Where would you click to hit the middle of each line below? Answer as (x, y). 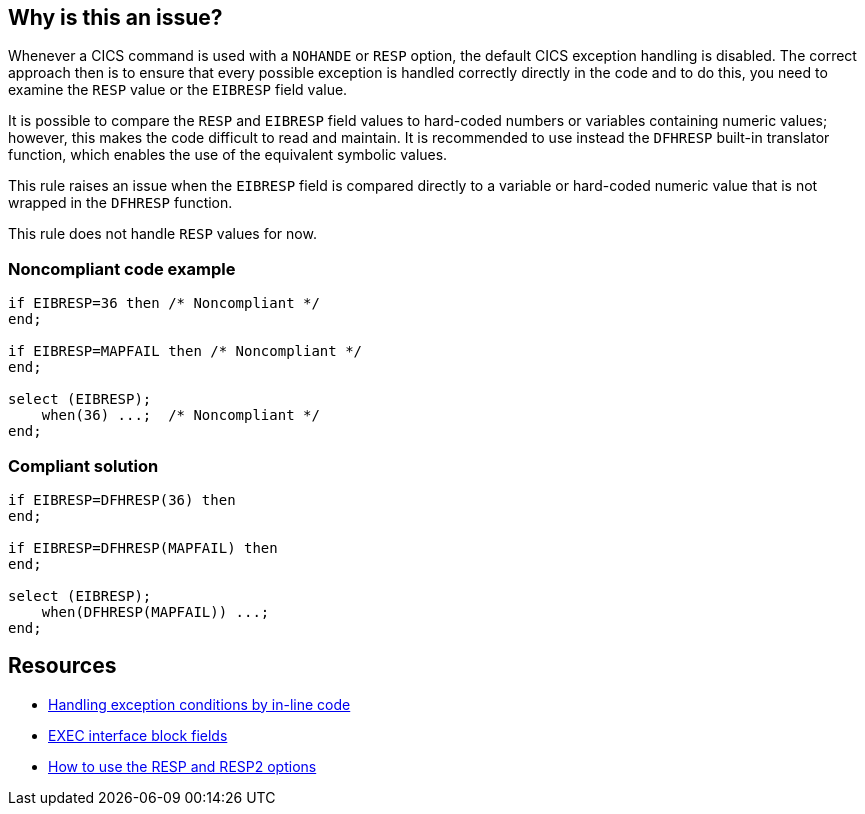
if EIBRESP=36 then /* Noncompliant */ (164, 303)
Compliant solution (83, 465)
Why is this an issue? (115, 17)
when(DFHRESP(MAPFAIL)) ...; (155, 611)
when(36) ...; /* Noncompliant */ (180, 415)
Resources (62, 666)
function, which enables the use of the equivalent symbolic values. (228, 155)
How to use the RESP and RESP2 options (182, 766)
